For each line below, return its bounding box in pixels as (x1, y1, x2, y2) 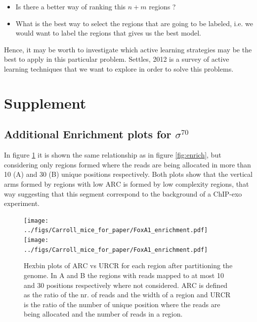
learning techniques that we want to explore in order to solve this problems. (4, 63, 234, 74)
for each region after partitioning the (121, 260, 233, 271)
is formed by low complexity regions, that (123, 178, 249, 189)
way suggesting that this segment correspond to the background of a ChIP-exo (4, 188, 242, 199)
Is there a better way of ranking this (15, 1, 126, 11)
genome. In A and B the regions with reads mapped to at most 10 (24, 270, 224, 280)
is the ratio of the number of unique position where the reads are (24, 299, 220, 309)
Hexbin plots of (24, 260, 70, 271)
